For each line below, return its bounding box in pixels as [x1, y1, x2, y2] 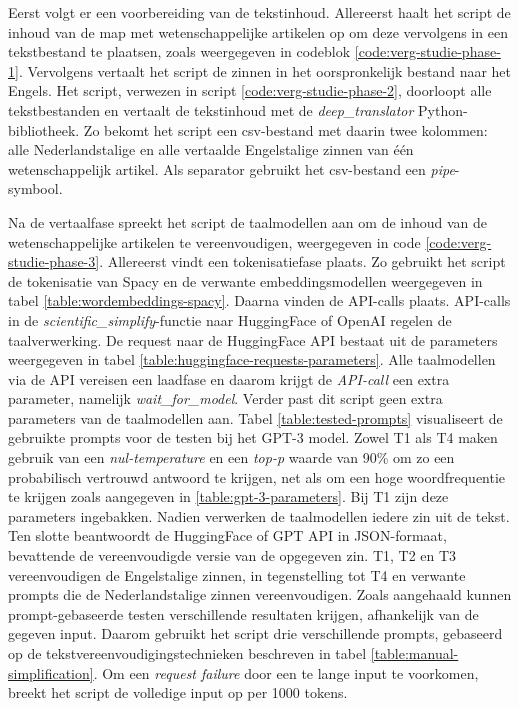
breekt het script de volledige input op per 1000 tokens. [8, 682, 348, 703]
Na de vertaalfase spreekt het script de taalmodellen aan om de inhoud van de [8, 211, 488, 232]
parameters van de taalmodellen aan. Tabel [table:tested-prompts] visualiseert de [8, 407, 503, 428]
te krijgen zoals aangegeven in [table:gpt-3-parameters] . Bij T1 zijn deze [8, 486, 449, 507]
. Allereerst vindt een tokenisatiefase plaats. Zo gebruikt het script [99, 251, 506, 272]
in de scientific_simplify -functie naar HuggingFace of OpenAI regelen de [8, 309, 452, 330]
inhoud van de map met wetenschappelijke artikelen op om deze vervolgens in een [8, 21, 508, 42]
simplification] [8, 662, 94, 683]
